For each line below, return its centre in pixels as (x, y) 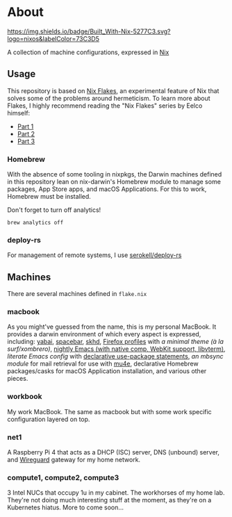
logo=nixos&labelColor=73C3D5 (53, 38)
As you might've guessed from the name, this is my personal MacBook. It (112, 327)
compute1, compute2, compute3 (63, 477)
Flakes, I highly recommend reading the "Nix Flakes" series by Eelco (105, 106)
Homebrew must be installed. (49, 197)
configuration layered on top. (49, 419)
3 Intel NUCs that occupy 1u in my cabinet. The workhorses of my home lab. (116, 493)
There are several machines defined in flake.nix (77, 294)
